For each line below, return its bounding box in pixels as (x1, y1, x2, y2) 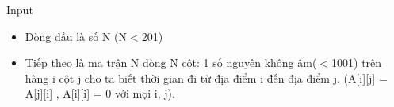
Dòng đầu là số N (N (25, 28, 128, 44)
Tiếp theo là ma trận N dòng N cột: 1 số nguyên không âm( (25, 54, 317, 71)
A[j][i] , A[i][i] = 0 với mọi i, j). (25, 85, 175, 101)
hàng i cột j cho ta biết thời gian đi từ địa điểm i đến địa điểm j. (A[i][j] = (25, 69, 388, 86)
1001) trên (331, 54, 382, 71)
